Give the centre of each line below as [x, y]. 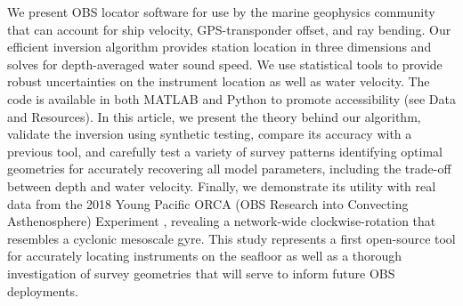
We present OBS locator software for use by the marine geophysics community [221, 12]
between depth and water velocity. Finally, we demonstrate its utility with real [222, 185]
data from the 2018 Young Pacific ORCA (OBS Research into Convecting [208, 203]
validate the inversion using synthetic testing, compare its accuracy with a [210, 134]
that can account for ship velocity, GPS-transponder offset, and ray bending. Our [229, 29]
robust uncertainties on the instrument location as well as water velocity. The [219, 81]
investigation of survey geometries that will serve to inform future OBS [201, 273]
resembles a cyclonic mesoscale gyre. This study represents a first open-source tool [231, 238]
